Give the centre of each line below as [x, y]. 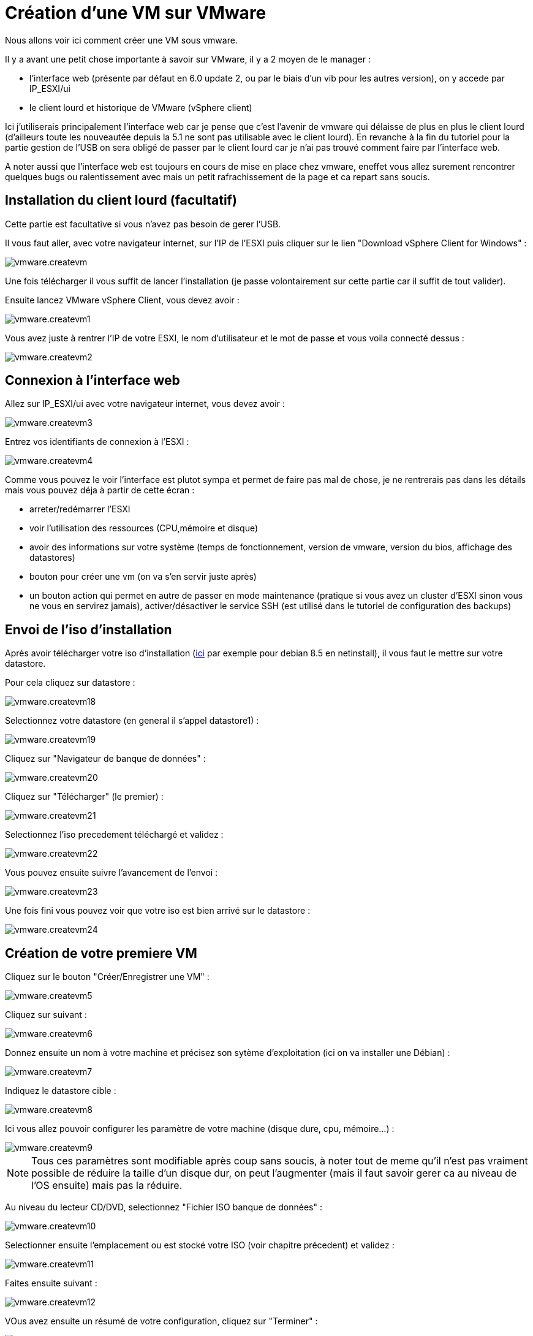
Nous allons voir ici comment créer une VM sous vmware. [121, 40]
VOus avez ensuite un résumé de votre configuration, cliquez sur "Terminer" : [161, 1321]
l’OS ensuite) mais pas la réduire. [107, 1186]
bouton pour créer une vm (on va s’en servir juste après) [143, 577]
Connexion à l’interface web [93, 381]
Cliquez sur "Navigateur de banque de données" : [105, 759]
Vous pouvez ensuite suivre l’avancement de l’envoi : [112, 873]
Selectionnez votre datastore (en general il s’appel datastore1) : [132, 721]
